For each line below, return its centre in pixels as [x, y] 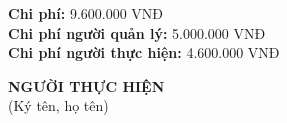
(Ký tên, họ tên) [58, 105]
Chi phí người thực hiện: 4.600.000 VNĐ [144, 52]
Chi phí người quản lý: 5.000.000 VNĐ [137, 32]
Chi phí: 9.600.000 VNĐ [86, 13]
